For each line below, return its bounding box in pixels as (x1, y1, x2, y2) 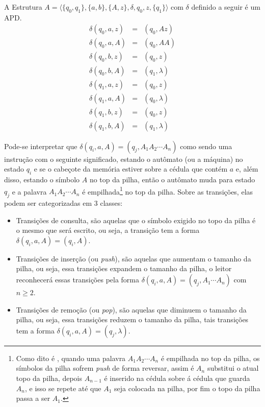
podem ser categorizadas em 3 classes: (4, 198, 123, 208)
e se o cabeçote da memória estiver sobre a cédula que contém (34, 163, 228, 174)
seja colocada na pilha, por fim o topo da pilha (114, 382, 260, 393)
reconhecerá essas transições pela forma (16, 274, 140, 285)
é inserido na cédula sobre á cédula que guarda (104, 373, 250, 384)
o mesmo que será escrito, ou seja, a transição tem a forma (16, 225, 200, 235)
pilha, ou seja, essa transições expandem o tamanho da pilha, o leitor (16, 263, 232, 274)
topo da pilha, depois (16, 373, 83, 384)
